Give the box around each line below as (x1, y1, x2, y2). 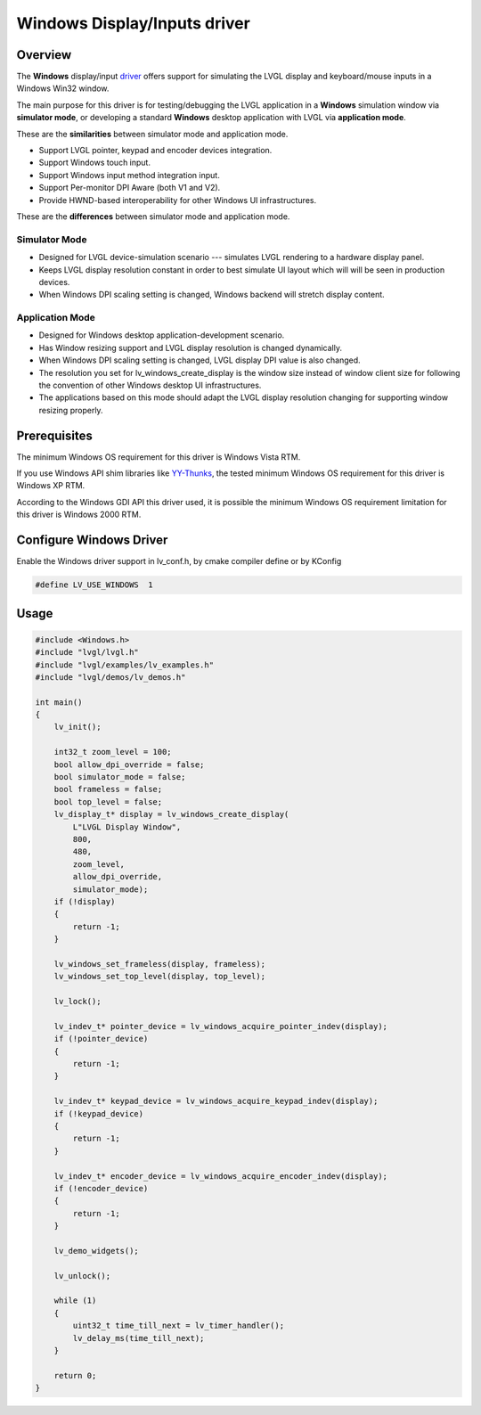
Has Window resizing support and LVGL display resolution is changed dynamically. (38, 342, 343, 353)
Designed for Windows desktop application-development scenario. (38, 330, 285, 340)
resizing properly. (38, 405, 103, 415)
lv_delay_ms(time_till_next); (72, 1333, 205, 1343)
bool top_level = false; (53, 797, 163, 806)
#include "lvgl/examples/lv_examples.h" (35, 659, 214, 670)
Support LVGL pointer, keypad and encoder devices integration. (38, 145, 273, 156)
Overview (16, 47, 72, 62)
